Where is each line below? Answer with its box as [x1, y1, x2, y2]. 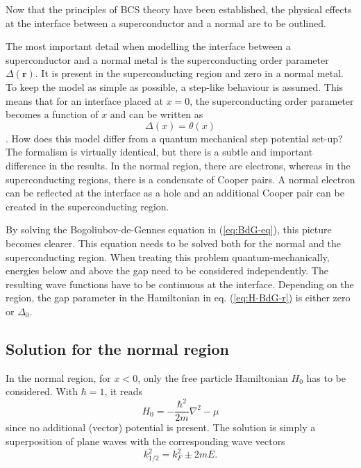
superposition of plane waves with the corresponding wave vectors [6, 434, 285, 449]
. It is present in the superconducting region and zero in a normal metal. [35, 66, 344, 81]
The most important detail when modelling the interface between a [6, 39, 291, 53]
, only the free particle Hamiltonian [137, 370, 288, 385]
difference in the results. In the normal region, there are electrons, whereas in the [6, 158, 351, 172]
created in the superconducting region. [6, 199, 169, 213]
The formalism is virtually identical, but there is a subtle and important [6, 144, 313, 159]
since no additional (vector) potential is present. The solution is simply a [6, 420, 316, 435]
